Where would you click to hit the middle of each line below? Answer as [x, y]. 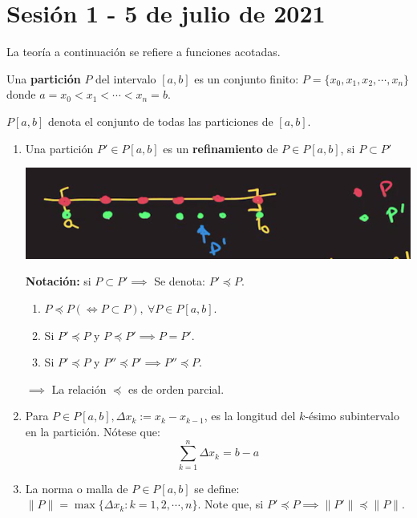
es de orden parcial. [176, 388]
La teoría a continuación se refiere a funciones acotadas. [144, 52]
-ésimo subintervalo [352, 416]
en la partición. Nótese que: [93, 431]
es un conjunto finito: [247, 78]
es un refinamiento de [221, 148]
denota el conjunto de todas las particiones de [160, 121]
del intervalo [126, 78]
